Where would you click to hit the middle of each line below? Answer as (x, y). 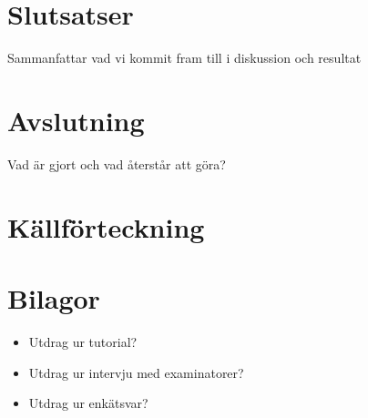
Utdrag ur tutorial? (83, 341)
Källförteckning (106, 226)
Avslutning (76, 120)
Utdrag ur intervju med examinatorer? (136, 372)
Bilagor (54, 298)
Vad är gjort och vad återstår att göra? (117, 163)
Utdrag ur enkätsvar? (88, 403)
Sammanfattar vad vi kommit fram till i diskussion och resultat (184, 58)
